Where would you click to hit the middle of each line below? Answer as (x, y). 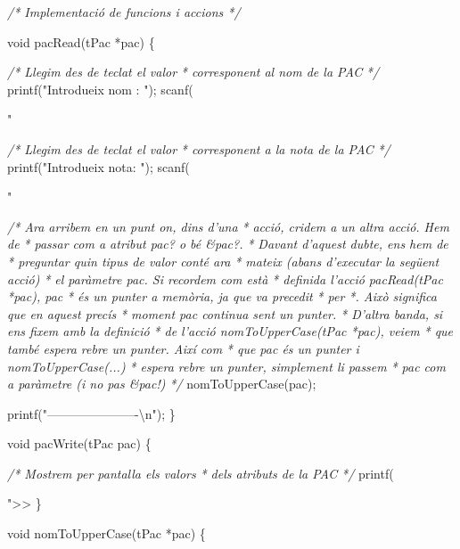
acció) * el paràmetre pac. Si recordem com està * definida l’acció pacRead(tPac (225, 279)
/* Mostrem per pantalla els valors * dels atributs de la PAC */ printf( (201, 473)
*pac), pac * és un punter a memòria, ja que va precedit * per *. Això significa (222, 296)
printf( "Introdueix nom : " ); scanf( (100, 89)
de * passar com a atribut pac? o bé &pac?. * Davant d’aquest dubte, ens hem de (228, 244)
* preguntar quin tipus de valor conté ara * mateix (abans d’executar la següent (223, 261)
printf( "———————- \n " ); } (91, 413)
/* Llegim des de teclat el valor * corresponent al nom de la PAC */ (193, 72)
